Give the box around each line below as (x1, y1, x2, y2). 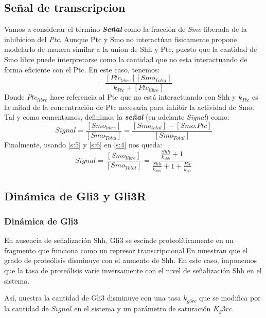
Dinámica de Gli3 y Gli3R (4, 188, 147, 203)
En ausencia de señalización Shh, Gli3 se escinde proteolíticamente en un (4, 235, 234, 246)
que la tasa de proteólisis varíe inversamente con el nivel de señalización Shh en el (4, 265, 262, 276)
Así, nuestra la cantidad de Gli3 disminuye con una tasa (4, 292, 181, 303)
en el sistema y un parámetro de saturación (74, 303, 211, 313)
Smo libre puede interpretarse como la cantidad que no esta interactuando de (4, 53, 247, 64)
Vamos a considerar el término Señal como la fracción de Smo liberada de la (4, 24, 247, 34)
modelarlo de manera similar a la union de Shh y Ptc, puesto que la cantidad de (4, 44, 257, 54)
